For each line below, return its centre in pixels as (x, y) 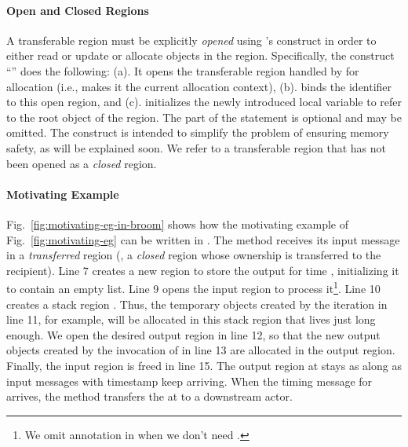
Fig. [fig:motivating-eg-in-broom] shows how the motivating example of (177, 223)
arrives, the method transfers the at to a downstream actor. (149, 396)
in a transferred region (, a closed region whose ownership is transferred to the (194, 255)
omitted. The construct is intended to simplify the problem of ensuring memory (198, 132)
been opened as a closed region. (82, 163)
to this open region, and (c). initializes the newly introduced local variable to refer (204, 102)
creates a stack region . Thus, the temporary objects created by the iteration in (197, 304)
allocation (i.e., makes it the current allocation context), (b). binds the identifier (199, 86)
